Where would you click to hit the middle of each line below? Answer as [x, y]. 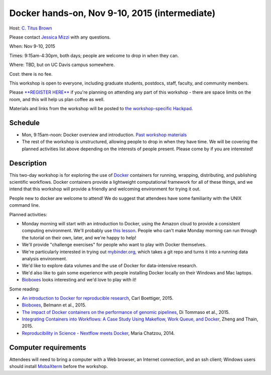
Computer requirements [48, 347]
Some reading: [24, 289]
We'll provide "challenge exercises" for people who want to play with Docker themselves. [114, 245]
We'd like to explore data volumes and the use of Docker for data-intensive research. [110, 266]
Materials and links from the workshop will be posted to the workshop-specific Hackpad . [101, 109]
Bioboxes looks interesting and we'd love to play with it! [79, 280]
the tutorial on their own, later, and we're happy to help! [79, 237]
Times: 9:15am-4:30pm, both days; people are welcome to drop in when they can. [94, 56]
